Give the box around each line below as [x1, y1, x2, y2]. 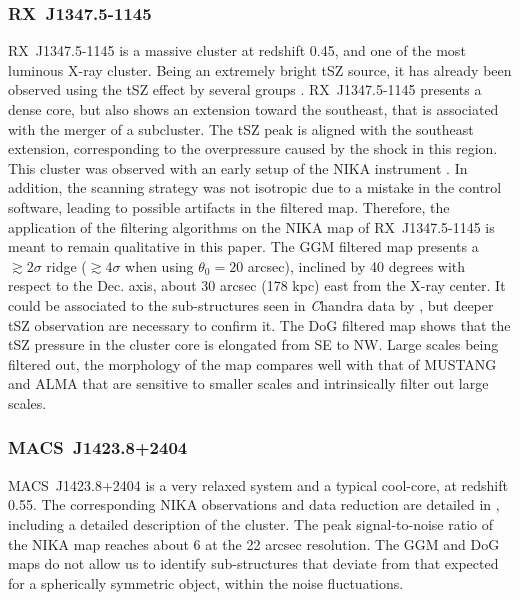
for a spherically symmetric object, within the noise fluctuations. [8, 572, 404, 593]
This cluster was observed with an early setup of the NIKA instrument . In [8, 157, 468, 178]
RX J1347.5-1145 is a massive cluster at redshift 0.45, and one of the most [8, 40, 466, 61]
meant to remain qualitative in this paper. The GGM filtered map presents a [8, 236, 479, 257]
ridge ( [46, 255, 87, 276]
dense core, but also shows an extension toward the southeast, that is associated [8, 99, 499, 119]
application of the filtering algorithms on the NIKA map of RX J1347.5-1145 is [8, 216, 495, 237]
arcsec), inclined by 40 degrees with [247, 255, 466, 276]
